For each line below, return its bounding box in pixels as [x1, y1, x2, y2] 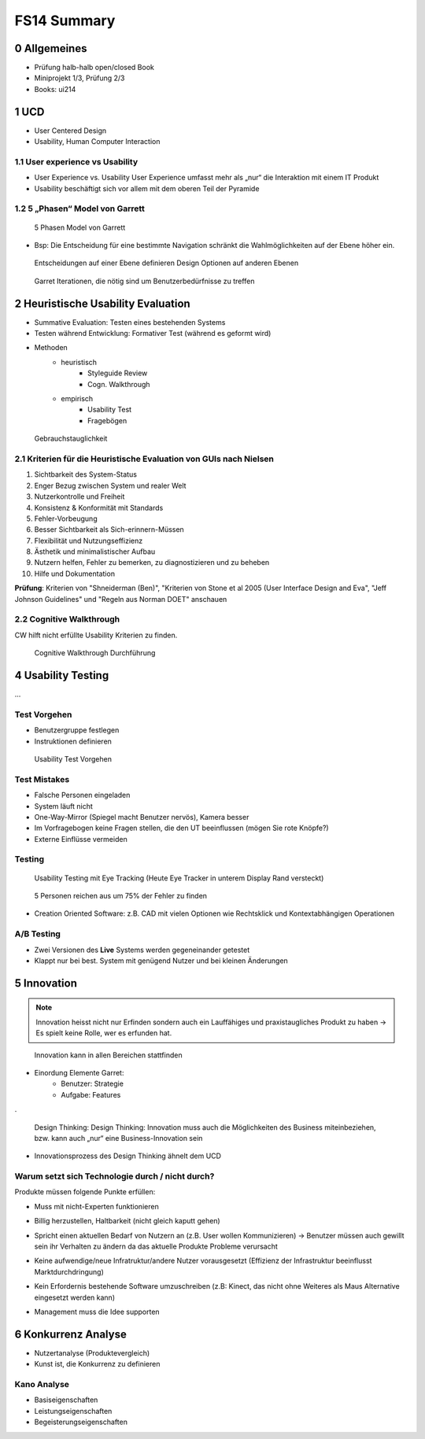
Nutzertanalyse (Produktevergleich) [34, 1348, 150, 1357]
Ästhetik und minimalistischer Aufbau [34, 547, 156, 556]
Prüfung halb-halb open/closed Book [34, 63, 155, 72]
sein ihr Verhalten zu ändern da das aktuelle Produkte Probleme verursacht [34, 1242, 279, 1251]
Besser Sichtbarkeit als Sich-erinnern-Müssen [34, 525, 184, 534]
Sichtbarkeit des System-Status [34, 470, 138, 479]
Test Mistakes [14, 773, 70, 784]
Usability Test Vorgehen [34, 755, 112, 764]
